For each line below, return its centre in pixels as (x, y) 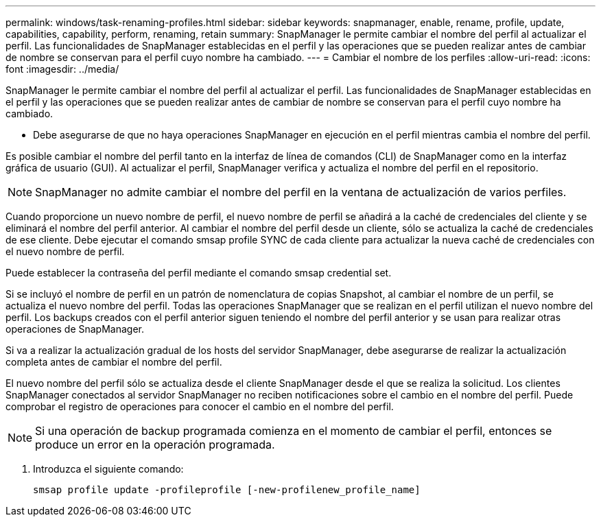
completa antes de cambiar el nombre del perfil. (114, 362)
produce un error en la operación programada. (155, 444)
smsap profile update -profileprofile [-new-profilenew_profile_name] (227, 490)
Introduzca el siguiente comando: (108, 469)
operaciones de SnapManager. (75, 329)
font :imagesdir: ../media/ (62, 69)
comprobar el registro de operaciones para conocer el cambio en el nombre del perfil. (200, 406)
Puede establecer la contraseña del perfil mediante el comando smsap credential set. (199, 273)
